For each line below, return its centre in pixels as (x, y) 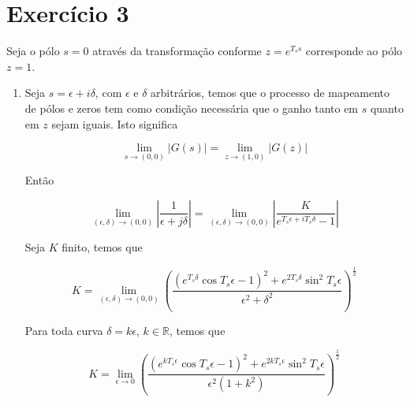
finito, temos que (102, 246)
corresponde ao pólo (354, 51)
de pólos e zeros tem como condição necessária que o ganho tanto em (192, 108)
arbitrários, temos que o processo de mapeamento (270, 93)
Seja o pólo (33, 51)
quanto (387, 108)
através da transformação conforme (177, 51)
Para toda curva (64, 330)
